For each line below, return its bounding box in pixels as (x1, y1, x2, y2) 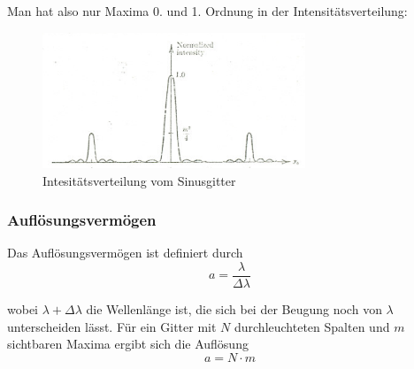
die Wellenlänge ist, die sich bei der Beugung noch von (86, 300, 382, 319)
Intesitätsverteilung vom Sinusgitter (42, 171, 236, 189)
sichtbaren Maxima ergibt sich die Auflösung (7, 334, 249, 353)
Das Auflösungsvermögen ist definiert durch (7, 243, 243, 262)
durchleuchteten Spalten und (234, 317, 390, 335)
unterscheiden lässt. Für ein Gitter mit (7, 317, 217, 335)
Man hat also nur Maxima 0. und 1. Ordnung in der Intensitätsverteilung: (7, 2, 408, 19)
